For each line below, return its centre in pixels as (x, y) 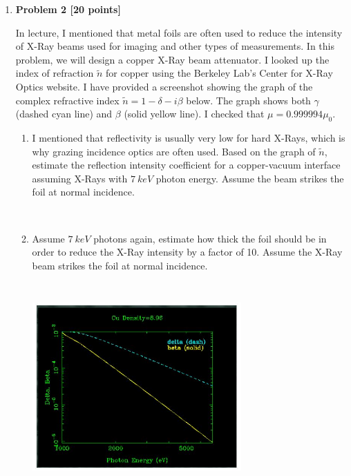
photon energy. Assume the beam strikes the (250, 178)
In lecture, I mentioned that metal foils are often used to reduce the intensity (179, 32)
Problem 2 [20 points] (68, 9)
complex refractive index (67, 100)
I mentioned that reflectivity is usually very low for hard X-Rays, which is (189, 137)
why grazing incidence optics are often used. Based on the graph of (174, 151)
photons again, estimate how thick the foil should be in (210, 238)
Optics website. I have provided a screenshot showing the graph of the (164, 86)
